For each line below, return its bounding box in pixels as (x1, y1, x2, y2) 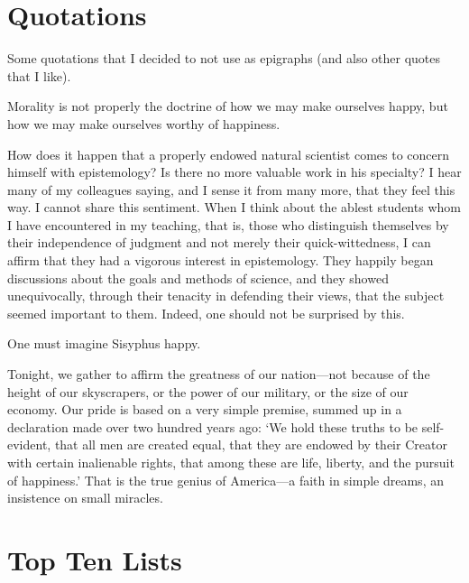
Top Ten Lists (7, 541, 182, 578)
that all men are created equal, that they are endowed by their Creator (54, 435, 447, 454)
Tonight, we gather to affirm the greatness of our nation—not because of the (7, 365, 430, 384)
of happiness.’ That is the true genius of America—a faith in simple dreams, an (7, 470, 444, 489)
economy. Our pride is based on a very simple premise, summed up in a (7, 400, 402, 419)
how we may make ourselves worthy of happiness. (7, 114, 280, 133)
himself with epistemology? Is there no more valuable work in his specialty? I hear (7, 162, 462, 181)
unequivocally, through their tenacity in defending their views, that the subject (7, 286, 445, 305)
